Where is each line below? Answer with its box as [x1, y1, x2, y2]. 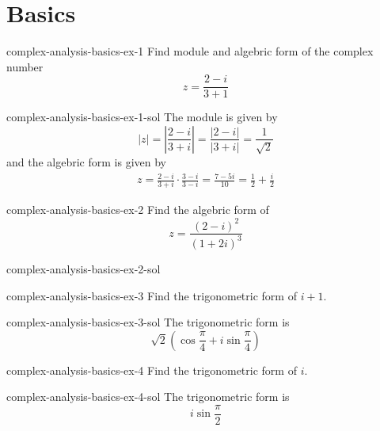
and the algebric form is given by [6, 153, 166, 170]
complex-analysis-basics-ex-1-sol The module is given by [6, 109, 278, 125]
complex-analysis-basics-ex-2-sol [6, 260, 161, 277]
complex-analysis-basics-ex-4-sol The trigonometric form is [6, 388, 290, 405]
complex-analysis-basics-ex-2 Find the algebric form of [6, 201, 269, 218]
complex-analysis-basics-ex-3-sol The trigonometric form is [6, 314, 290, 330]
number [6, 58, 44, 74]
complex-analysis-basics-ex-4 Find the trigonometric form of [6, 361, 297, 378]
